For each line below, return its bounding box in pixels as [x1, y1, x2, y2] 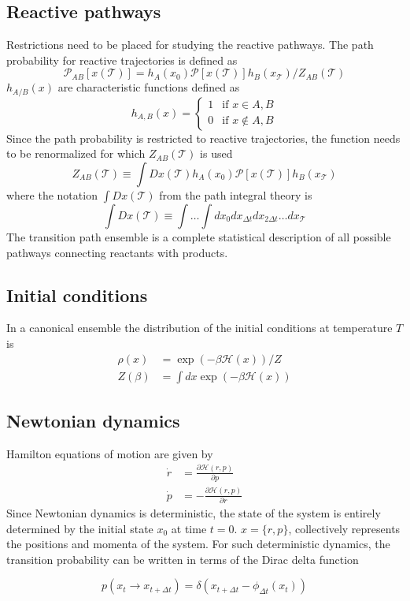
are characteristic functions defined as [57, 79, 240, 95]
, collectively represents [288, 520, 401, 536]
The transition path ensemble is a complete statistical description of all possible [6, 229, 391, 245]
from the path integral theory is [159, 187, 312, 203]
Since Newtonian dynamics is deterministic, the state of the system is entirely [6, 504, 381, 521]
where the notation [6, 187, 98, 203]
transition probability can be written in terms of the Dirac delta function [6, 551, 359, 567]
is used [200, 145, 233, 162]
